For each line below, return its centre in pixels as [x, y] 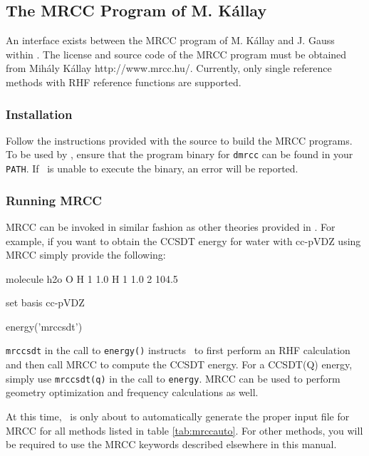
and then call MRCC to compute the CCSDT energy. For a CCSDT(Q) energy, [179, 364]
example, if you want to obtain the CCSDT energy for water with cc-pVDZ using [183, 240]
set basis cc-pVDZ [45, 302]
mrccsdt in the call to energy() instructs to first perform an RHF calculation [178, 350]
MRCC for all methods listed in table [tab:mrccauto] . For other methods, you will [184, 430]
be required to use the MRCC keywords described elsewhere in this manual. [171, 444]
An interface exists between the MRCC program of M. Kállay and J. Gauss [170, 40]
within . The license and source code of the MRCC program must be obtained [176, 54]
